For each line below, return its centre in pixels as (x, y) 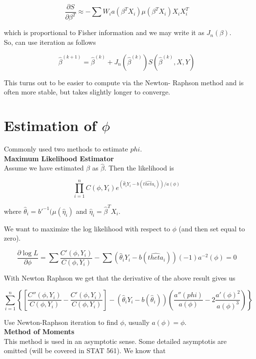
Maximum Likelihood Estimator (59, 158)
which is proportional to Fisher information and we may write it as (104, 32)
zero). (12, 238)
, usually (137, 322)
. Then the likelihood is (139, 168)
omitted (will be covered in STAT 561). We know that (85, 350)
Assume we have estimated (44, 168)
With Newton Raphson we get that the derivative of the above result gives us (120, 278)
